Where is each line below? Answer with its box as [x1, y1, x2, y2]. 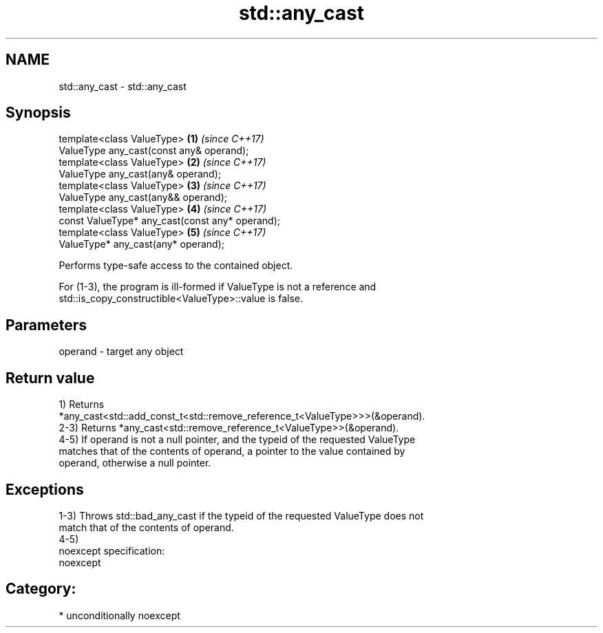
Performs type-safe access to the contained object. [59, 259, 293, 272]
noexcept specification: [59, 544, 165, 557]
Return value [6, 369, 95, 387]
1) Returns [59, 398, 105, 411]
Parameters [6, 316, 87, 334]
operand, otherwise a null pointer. [59, 457, 211, 469]
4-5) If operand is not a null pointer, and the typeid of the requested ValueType [59, 433, 416, 446]
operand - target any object [59, 345, 184, 358]
